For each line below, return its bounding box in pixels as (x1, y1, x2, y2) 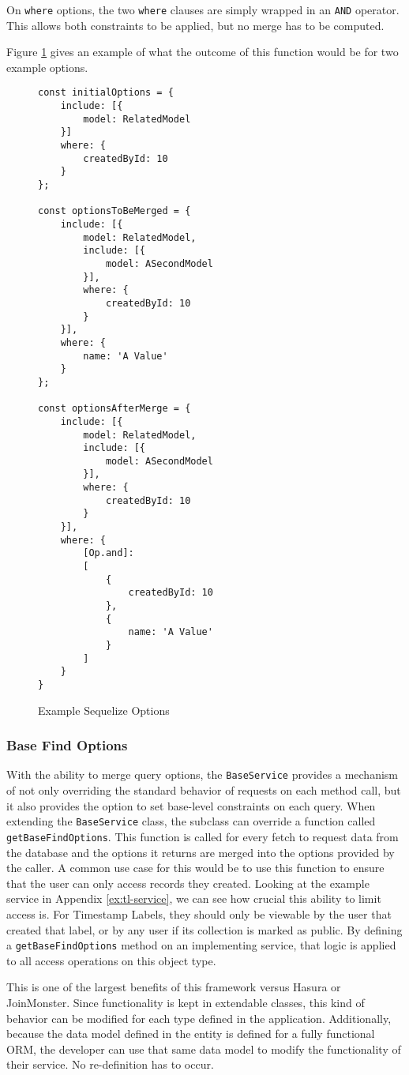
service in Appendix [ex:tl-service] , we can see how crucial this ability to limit (6, 890, 381, 907)
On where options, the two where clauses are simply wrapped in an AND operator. (6, 2, 400, 17)
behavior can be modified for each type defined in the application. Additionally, (6, 1009, 392, 1026)
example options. (6, 58, 88, 75)
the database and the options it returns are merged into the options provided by (6, 844, 395, 860)
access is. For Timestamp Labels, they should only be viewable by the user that (6, 905, 392, 922)
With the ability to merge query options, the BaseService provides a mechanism (6, 766, 398, 783)
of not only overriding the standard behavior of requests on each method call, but (6, 782, 401, 799)
